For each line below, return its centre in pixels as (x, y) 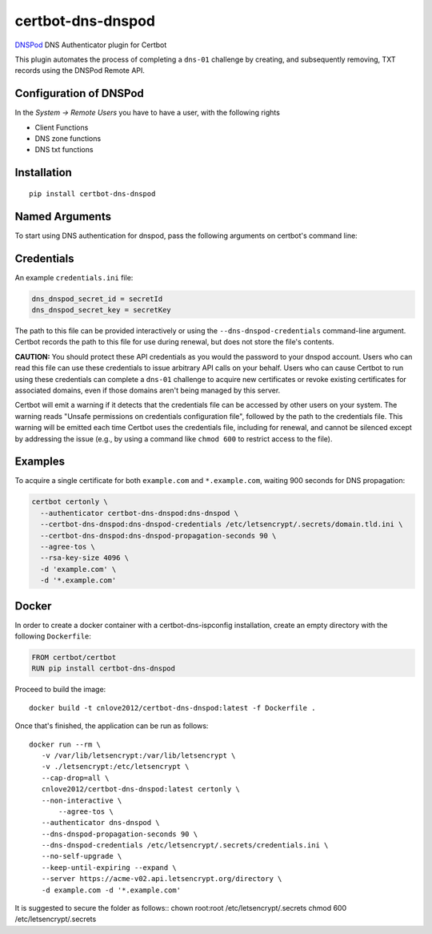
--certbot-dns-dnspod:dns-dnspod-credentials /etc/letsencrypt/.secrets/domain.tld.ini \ (222, 524)
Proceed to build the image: (60, 690)
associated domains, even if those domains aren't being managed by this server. (148, 390)
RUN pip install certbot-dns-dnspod (104, 668)
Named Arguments (63, 216)
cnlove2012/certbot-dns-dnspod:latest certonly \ (140, 789)
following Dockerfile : (53, 636)
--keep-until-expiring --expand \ (109, 868)
